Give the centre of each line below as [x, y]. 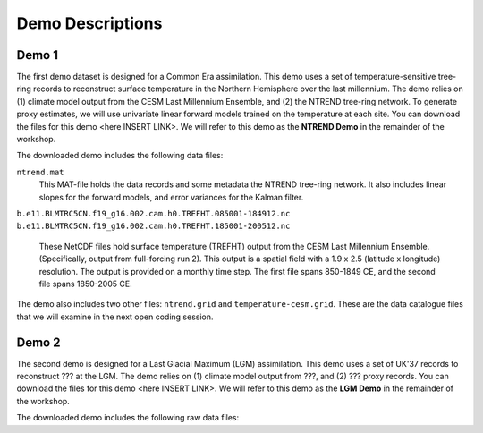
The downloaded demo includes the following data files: [120, 156]
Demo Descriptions [89, 23]
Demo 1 [37, 55]
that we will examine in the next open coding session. [115, 317]
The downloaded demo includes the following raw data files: [128, 418]
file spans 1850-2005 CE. [86, 284]
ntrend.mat [40, 172]
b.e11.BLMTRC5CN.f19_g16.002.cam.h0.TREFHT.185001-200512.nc [153, 226]
